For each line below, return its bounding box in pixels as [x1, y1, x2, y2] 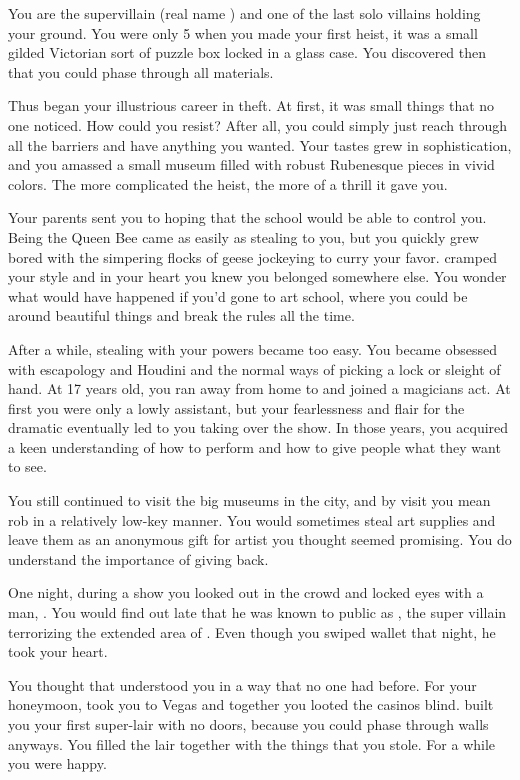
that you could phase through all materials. [8, 61, 274, 82]
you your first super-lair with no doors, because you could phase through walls [8, 714, 489, 734]
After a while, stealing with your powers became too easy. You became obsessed [8, 338, 497, 359]
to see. [8, 456, 47, 477]
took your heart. [8, 641, 108, 662]
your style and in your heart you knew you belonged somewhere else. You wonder [8, 266, 507, 287]
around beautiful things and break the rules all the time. [8, 305, 355, 326]
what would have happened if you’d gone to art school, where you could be [8, 285, 468, 306]
